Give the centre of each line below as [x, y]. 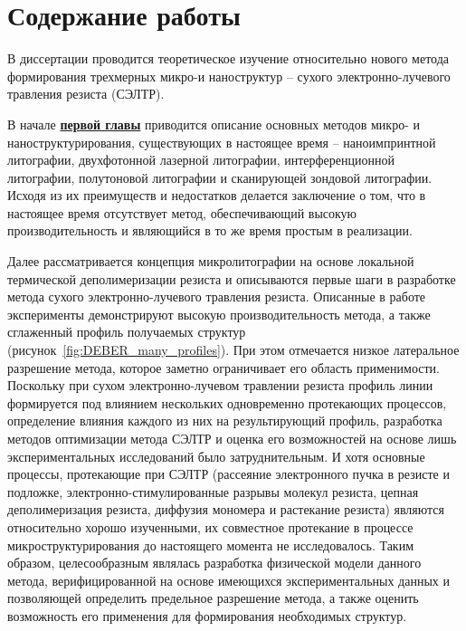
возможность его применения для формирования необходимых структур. [207, 615]
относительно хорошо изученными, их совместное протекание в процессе [210, 526]
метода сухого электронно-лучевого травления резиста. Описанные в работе [217, 296]
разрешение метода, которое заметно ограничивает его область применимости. [223, 367]
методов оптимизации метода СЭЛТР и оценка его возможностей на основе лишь [232, 438]
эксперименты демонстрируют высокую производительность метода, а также [219, 314]
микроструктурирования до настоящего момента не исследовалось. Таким [211, 545]
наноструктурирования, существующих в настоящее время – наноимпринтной [222, 142]
